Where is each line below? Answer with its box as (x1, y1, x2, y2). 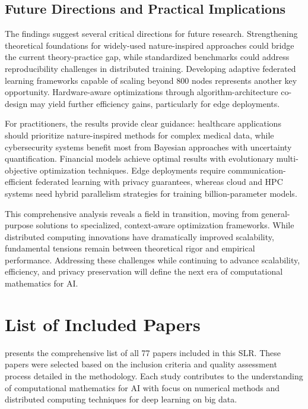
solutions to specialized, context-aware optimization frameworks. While (36, 219, 294, 231)
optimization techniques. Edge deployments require (40, 163, 226, 176)
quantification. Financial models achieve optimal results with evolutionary (5, 152, 274, 165)
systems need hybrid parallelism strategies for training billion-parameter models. (5, 187, 297, 199)
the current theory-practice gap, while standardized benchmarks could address (5, 51, 290, 63)
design (5, 97, 28, 109)
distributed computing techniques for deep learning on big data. (5, 393, 237, 405)
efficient (5, 175, 33, 188)
